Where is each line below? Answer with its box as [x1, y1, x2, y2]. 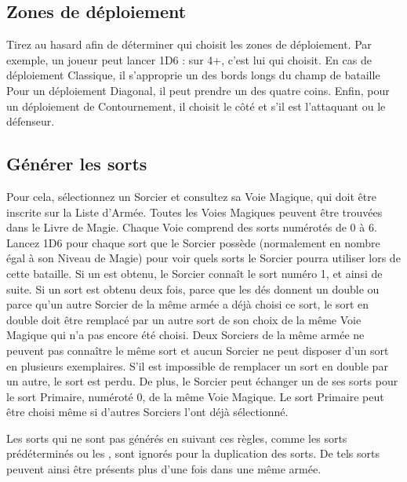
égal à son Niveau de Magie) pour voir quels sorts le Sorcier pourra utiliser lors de [6, 250, 401, 266]
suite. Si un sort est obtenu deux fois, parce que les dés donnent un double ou [6, 280, 380, 297]
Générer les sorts [6, 152, 147, 176]
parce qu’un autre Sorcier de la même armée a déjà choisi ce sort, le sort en [6, 296, 369, 312]
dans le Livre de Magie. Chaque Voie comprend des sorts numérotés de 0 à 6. [6, 219, 377, 236]
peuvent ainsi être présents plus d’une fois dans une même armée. [6, 461, 322, 477]
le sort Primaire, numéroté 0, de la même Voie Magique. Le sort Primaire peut [6, 388, 384, 404]
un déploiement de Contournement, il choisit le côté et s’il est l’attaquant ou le [6, 97, 386, 114]
